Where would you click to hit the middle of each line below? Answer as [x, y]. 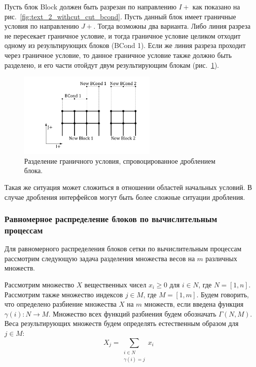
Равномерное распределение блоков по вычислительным [111, 219]
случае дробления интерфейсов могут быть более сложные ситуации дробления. [125, 197]
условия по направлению [42, 26]
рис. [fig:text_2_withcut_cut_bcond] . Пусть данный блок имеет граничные [120, 16]
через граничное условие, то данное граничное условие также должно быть [118, 55]
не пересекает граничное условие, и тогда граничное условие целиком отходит [123, 35]
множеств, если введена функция [194, 304]
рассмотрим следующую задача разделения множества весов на [100, 258]
